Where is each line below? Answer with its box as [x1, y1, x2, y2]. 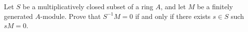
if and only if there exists [135, 11, 211, 21]
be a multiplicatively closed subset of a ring [23, 1, 153, 11]
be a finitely [197, 1, 233, 11]
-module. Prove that [40, 11, 101, 21]
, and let [160, 1, 186, 11]
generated [4, 11, 33, 21]
